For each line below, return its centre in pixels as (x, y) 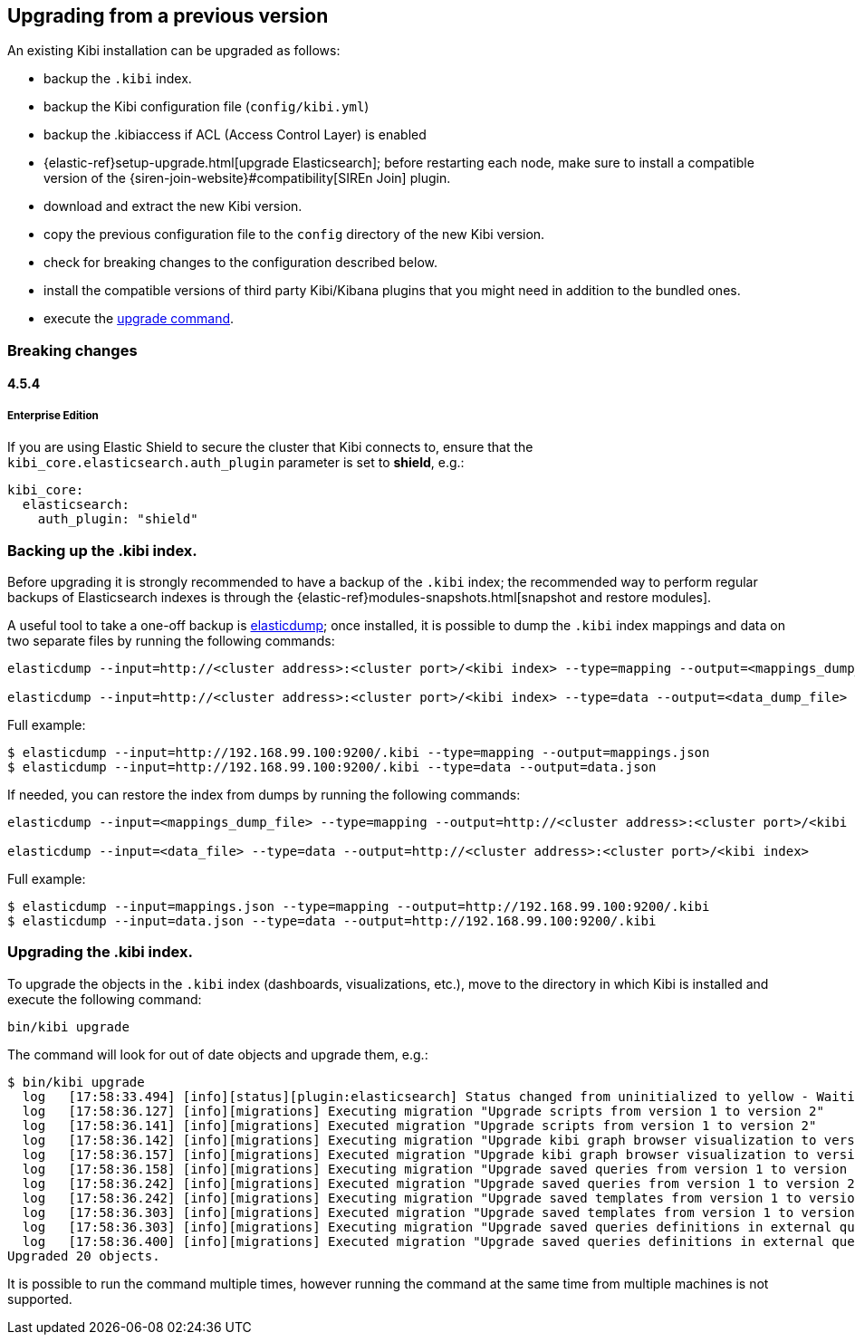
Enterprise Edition (53, 415)
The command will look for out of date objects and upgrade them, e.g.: (218, 1054)
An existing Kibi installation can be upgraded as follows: (174, 51)
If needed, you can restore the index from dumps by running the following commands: (264, 794)
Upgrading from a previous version (168, 16)
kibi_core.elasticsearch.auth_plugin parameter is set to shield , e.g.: (236, 463)
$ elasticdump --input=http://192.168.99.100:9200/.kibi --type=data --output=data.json (332, 767)
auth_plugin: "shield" (118, 519)
